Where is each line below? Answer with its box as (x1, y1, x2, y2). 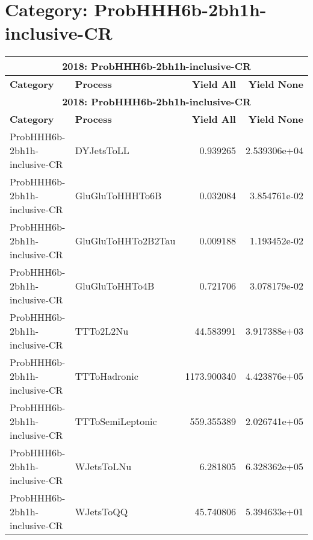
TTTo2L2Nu (75, 324, 129, 338)
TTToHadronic (75, 369, 138, 383)
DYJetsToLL (75, 143, 129, 158)
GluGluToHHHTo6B (75, 188, 162, 203)
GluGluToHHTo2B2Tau (75, 234, 176, 248)
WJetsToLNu (75, 459, 132, 474)
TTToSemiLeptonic (75, 414, 157, 429)
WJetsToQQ (75, 504, 128, 519)
